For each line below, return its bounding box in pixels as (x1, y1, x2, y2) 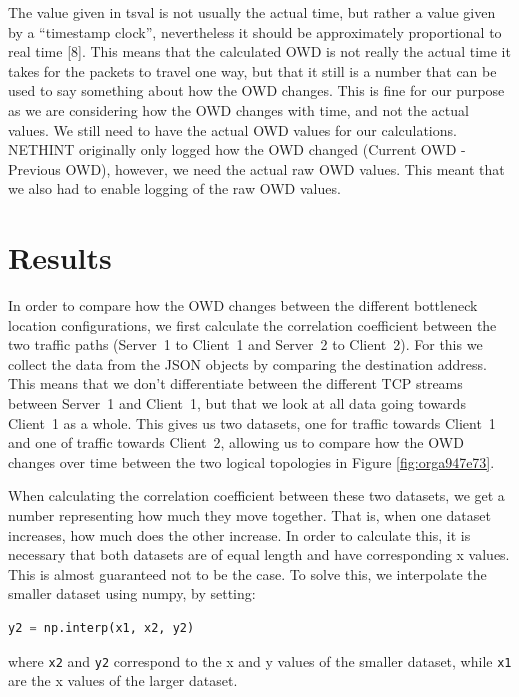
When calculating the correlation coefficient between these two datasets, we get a (8, 485, 505, 506)
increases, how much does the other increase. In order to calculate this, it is (8, 524, 471, 545)
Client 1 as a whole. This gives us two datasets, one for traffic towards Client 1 (8, 412, 496, 433)
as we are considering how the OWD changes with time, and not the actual (8, 99, 469, 120)
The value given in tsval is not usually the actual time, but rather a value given (8, 2, 496, 22)
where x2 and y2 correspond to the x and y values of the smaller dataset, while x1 (8, 650, 512, 671)
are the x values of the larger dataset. (8, 670, 238, 691)
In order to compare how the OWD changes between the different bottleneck (8, 295, 478, 316)
